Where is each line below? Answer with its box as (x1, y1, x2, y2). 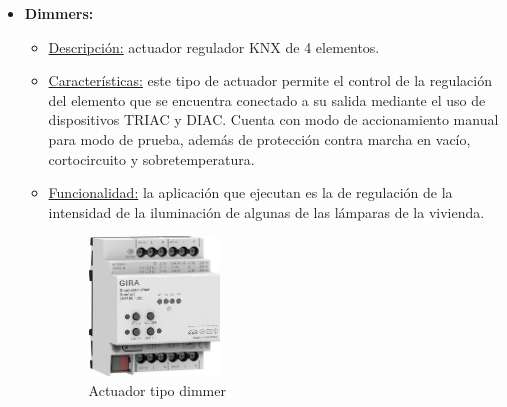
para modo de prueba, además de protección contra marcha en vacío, (48, 128, 471, 149)
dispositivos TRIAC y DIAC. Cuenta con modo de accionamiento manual (48, 109, 499, 130)
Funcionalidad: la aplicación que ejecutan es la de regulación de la (48, 182, 453, 203)
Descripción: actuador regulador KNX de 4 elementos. (48, 36, 380, 57)
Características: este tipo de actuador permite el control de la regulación (48, 70, 492, 91)
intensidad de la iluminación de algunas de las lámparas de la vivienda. (48, 201, 485, 222)
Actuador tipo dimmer (88, 379, 226, 400)
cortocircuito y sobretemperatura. (48, 148, 255, 169)
